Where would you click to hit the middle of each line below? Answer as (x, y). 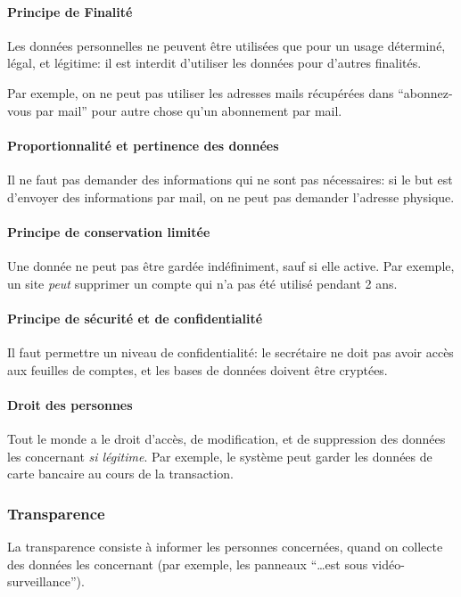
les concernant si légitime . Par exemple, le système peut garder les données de (220, 456)
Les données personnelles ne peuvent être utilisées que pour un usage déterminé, (226, 45)
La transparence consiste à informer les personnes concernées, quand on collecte (225, 546)
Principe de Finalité (70, 11)
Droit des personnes (70, 404)
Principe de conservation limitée (109, 231)
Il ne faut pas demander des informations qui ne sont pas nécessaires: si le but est (230, 179)
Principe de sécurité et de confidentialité (135, 318)
